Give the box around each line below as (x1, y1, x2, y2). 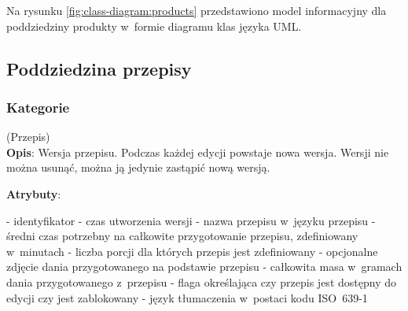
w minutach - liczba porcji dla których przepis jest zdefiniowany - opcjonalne (6, 243, 378, 259)
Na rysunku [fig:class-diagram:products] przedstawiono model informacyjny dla (6, 2, 387, 18)
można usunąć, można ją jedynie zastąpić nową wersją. (6, 159, 270, 176)
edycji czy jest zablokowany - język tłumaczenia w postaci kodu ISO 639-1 (6, 289, 368, 305)
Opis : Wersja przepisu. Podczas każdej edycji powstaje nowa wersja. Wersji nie (6, 143, 389, 160)
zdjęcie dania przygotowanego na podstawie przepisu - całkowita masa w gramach (6, 258, 402, 275)
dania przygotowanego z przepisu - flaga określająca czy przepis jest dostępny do (6, 273, 396, 290)
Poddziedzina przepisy (6, 56, 192, 80)
